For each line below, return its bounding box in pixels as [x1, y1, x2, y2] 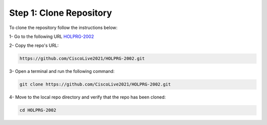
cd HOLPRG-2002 [19, 107, 56, 113]
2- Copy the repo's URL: [9, 42, 59, 49]
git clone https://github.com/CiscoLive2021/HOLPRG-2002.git [19, 82, 171, 87]
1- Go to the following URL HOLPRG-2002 [9, 33, 94, 39]
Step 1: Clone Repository [9, 7, 112, 18]
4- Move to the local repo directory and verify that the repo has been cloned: [9, 94, 166, 100]
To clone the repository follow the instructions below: [9, 25, 118, 31]
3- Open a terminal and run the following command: [9, 68, 115, 74]
